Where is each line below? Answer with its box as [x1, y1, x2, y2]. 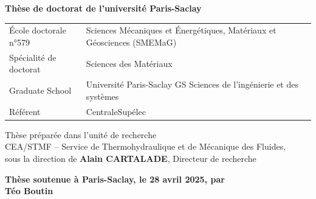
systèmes [86, 89, 119, 102]
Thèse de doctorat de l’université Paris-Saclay [5, 2, 202, 14]
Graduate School [9, 84, 72, 97]
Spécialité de [9, 51, 57, 63]
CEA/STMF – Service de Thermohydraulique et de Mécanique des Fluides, [5, 140, 286, 153]
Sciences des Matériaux [86, 57, 173, 69]
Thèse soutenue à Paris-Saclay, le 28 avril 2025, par [5, 172, 225, 185]
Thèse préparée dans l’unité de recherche [5, 128, 157, 141]
